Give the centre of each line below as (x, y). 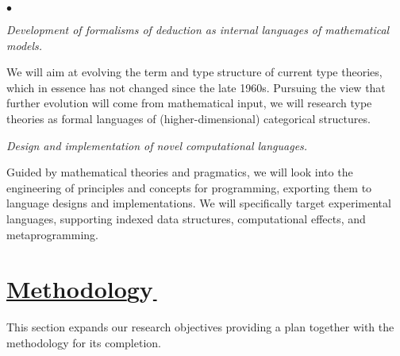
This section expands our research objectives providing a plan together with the (200, 327)
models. (25, 45)
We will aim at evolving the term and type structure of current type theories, (194, 72)
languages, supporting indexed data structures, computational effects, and (186, 218)
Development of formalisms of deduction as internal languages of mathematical (198, 29)
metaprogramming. (52, 234)
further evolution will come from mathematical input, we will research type (189, 103)
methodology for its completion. (84, 342)
